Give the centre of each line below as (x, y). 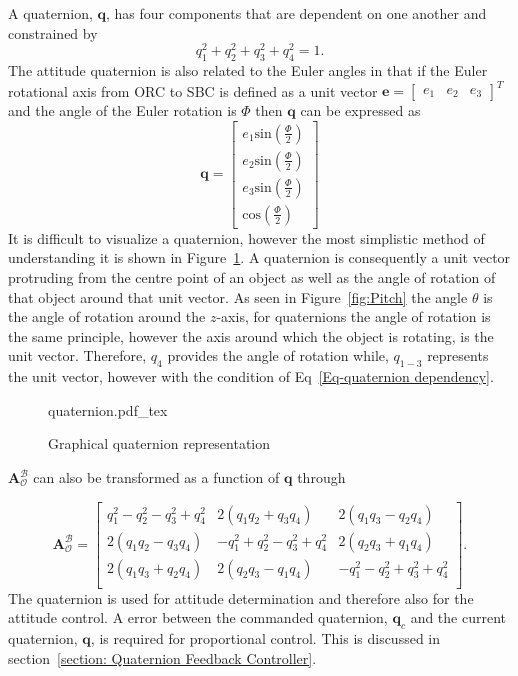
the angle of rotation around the (107, 316)
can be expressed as (360, 110)
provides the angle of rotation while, (278, 355)
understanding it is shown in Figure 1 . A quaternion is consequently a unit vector (259, 257)
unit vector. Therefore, (77, 355)
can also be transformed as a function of (156, 477)
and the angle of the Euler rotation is (122, 110)
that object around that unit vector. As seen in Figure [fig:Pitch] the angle (238, 296)
